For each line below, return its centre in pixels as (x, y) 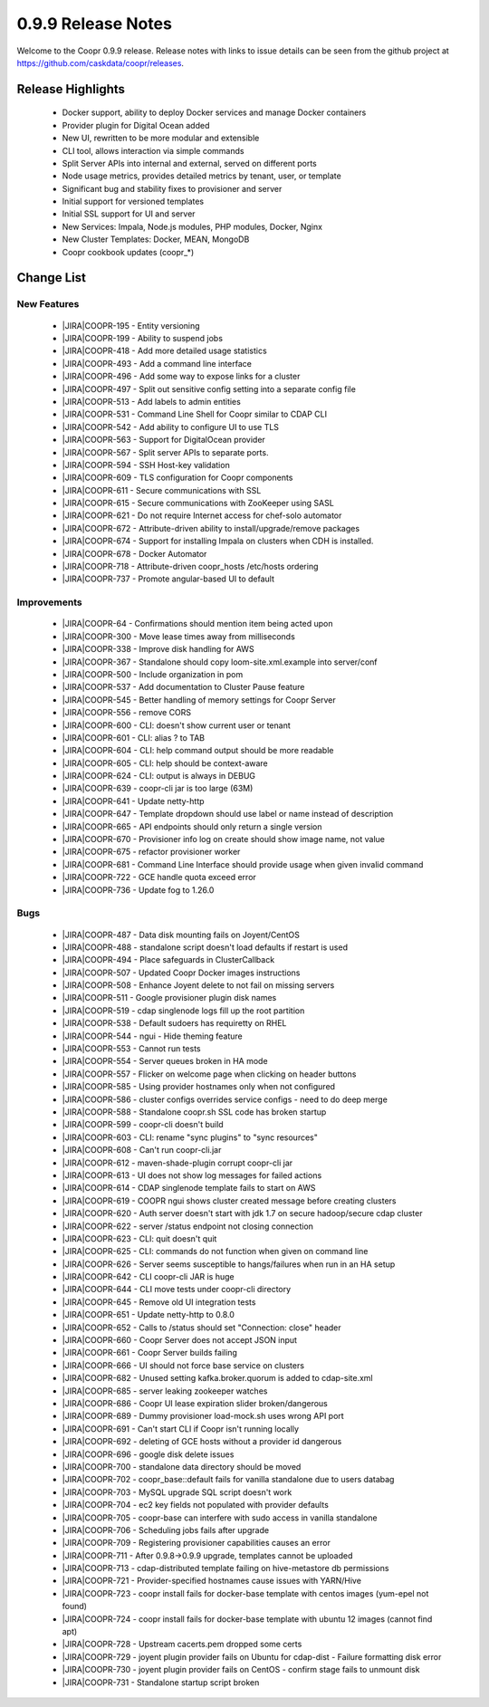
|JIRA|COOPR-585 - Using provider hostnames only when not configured (198, 1087)
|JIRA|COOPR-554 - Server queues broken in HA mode (165, 1061)
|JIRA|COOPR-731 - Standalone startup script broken (161, 1682)
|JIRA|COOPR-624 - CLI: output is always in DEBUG (159, 776)
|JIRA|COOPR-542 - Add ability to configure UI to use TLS (171, 427)
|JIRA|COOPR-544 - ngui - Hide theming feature (153, 1036)
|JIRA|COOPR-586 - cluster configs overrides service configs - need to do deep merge (225, 1099)
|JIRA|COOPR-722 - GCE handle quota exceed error (159, 877)
